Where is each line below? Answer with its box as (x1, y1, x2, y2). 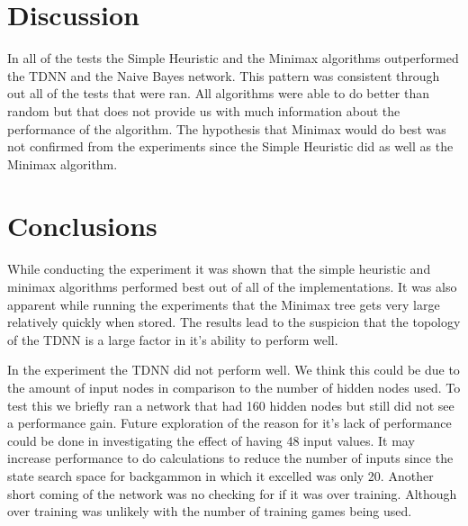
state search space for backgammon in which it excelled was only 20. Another (7, 466, 434, 485)
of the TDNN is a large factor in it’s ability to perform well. (7, 330, 338, 349)
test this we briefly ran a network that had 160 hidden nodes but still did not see (7, 395, 454, 414)
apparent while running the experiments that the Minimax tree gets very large (7, 295, 440, 313)
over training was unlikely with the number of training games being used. (7, 502, 412, 521)
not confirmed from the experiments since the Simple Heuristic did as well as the (7, 137, 454, 156)
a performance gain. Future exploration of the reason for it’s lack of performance (7, 413, 452, 432)
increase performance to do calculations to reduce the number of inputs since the (7, 449, 454, 467)
